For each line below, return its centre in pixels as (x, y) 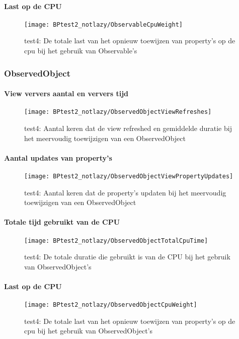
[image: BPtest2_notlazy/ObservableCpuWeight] (103, 24)
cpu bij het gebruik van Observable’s (81, 51)
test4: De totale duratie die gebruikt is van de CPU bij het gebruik (127, 257)
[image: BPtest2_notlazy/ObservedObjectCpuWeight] (111, 305)
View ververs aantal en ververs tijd (66, 93)
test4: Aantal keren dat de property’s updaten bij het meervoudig (125, 192)
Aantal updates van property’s (58, 157)
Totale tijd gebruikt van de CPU (62, 222)
